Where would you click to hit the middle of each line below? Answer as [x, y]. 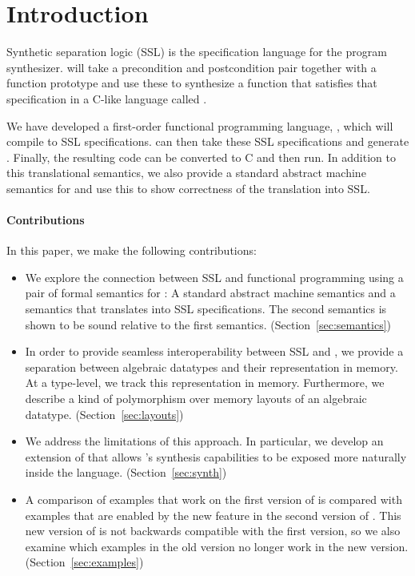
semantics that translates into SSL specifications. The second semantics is [206, 309]
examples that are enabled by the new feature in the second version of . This [213, 515]
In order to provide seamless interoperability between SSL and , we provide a [214, 351]
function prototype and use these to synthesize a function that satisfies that [192, 83]
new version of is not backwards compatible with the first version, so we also [213, 531]
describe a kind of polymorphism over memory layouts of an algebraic [196, 399]
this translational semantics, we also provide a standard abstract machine [186, 173]
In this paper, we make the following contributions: [132, 250]
